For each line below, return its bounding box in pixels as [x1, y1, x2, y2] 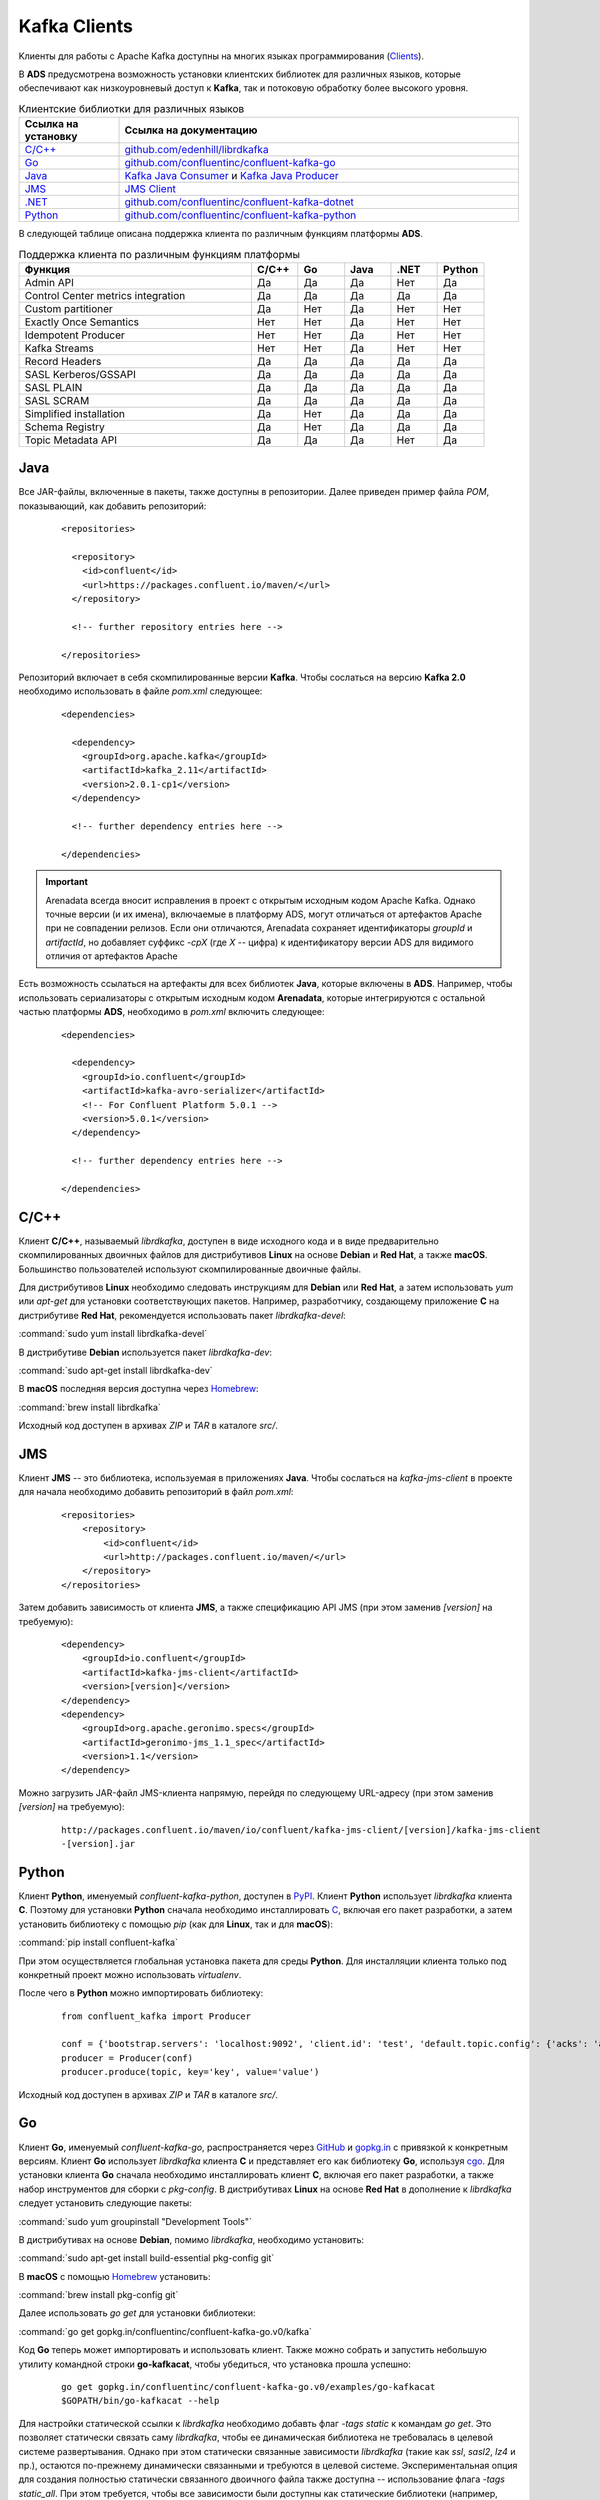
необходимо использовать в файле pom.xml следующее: [18, 685, 263, 697]
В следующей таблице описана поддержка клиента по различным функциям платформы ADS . [18, 228, 424, 240]
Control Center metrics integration [24, 288, 186, 302]
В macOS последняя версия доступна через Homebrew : [18, 1383, 259, 1395]
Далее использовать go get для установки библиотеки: [18, 2307, 256, 2319]
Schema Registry [24, 420, 105, 434]
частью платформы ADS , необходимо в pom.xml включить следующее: [18, 1006, 325, 1018]
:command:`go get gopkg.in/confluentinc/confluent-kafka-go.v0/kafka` [18, 2325, 312, 2337]
